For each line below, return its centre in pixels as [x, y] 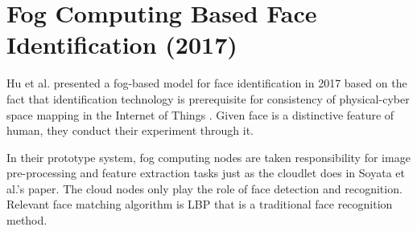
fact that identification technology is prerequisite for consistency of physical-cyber [208, 98]
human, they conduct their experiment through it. [130, 130]
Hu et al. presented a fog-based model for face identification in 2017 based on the [207, 83]
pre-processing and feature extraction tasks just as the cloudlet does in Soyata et [206, 173]
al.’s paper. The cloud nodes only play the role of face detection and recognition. [204, 188]
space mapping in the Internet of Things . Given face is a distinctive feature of [200, 114]
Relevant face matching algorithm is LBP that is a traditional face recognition [200, 204]
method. [27, 220]
